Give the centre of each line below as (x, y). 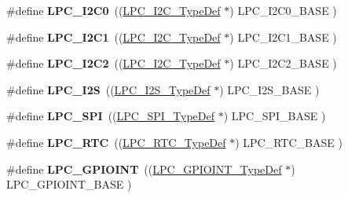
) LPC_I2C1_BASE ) (283, 37)
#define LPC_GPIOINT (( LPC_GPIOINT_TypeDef (144, 169)
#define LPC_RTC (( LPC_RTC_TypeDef (116, 142)
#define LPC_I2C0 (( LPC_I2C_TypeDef (114, 10)
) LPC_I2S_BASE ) (269, 89)
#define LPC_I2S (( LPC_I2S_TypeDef (108, 89)
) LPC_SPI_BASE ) (275, 116)
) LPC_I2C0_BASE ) (283, 10)
